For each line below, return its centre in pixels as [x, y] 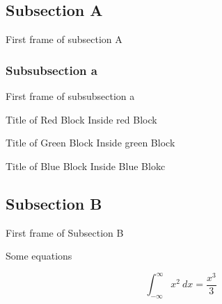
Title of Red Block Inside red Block [81, 119]
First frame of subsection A [64, 39]
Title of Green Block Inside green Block [90, 143]
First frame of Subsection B [65, 232]
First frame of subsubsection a [70, 96]
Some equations [39, 256]
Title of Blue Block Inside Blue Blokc [86, 166]
